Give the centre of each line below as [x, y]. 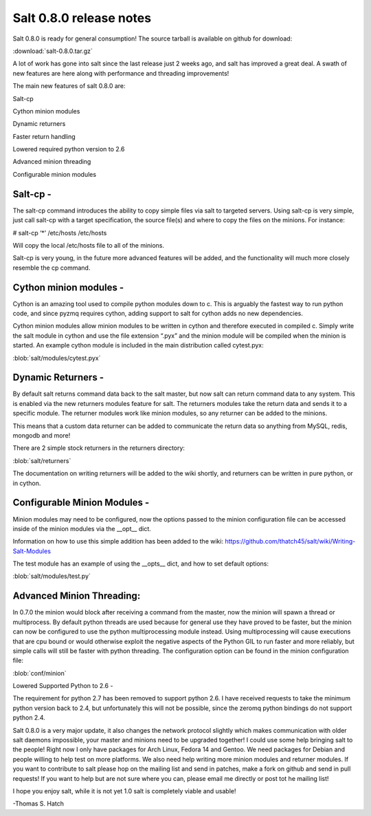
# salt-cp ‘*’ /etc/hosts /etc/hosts [60, 233]
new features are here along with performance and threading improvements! [121, 73]
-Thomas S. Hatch [38, 804]
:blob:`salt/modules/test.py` [52, 576]
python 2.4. [29, 718]
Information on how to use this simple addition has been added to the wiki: [118, 541]
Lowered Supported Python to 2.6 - [63, 686]
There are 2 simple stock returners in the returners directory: [99, 448]
